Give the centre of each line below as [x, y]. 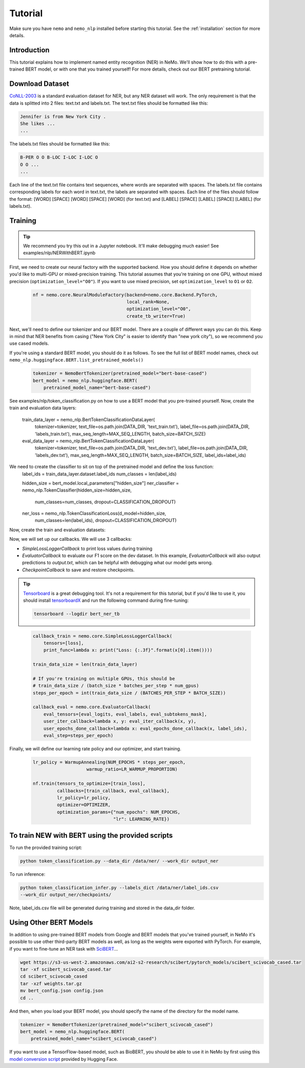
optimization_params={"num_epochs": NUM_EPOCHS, [118, 812]
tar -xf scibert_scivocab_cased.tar [66, 969]
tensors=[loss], [64, 643]
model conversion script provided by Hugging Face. [64, 1059]
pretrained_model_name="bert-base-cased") [97, 388]
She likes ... [38, 124]
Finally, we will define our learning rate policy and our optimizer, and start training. [95, 749]
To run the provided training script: [46, 847]
